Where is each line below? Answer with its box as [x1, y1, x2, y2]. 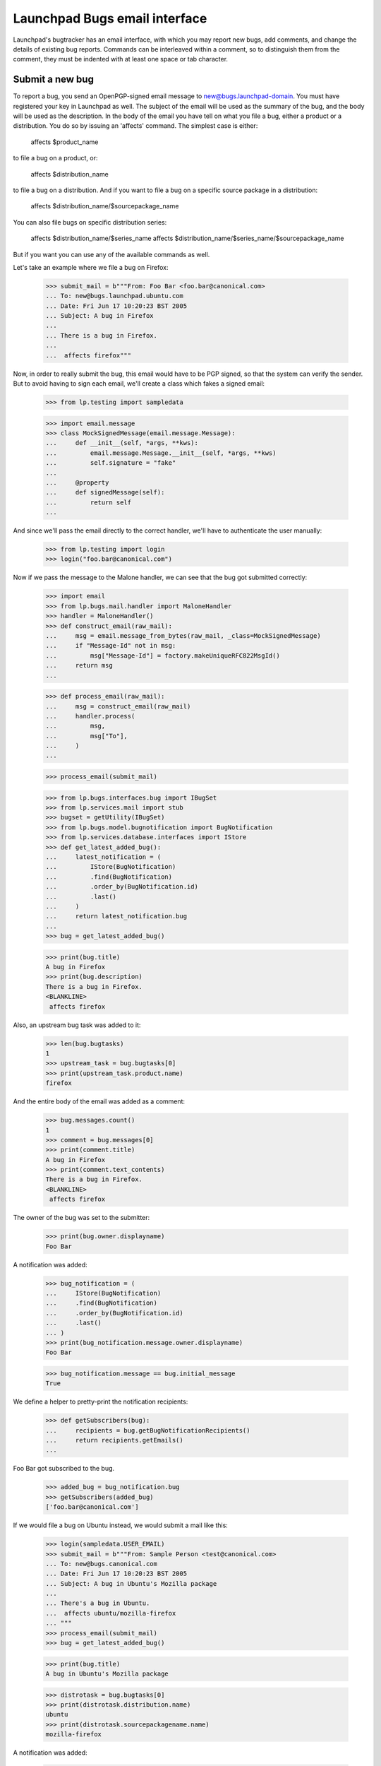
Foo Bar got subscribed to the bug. [13, 1464, 115, 1473]
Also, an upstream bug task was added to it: [13, 1021, 141, 1029]
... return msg [45, 661, 113, 670]
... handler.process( [45, 712, 135, 720]
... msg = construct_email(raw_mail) [45, 702, 191, 710]
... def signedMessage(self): [45, 488, 165, 497]
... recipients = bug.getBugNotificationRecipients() [45, 1426, 250, 1434]
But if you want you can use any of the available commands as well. [13, 250, 210, 259]
